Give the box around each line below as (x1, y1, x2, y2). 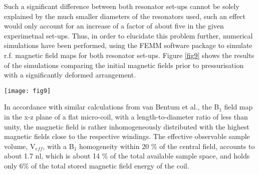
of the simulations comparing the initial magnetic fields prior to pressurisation (4, 59, 244, 70)
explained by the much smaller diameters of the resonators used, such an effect (4, 10, 246, 21)
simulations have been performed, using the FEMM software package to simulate (4, 40, 252, 50)
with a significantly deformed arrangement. (4, 69, 136, 80)
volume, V (4, 140, 36, 151)
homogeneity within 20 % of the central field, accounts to (79, 140, 255, 151)
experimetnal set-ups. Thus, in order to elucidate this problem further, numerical (4, 30, 253, 40)
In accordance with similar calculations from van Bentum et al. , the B (4, 101, 219, 112)
